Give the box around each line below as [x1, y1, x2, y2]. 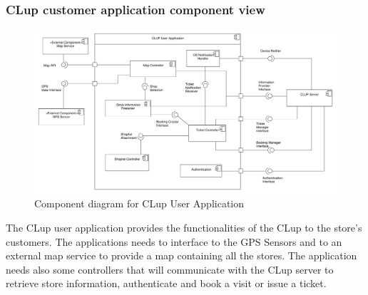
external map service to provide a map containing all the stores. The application [6, 248, 357, 263]
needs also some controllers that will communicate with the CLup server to [6, 262, 334, 276]
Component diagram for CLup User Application [34, 196, 245, 211]
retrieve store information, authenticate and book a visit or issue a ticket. [6, 276, 327, 291]
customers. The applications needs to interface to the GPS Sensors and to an [6, 234, 342, 249]
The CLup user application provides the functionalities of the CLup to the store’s [6, 220, 362, 235]
